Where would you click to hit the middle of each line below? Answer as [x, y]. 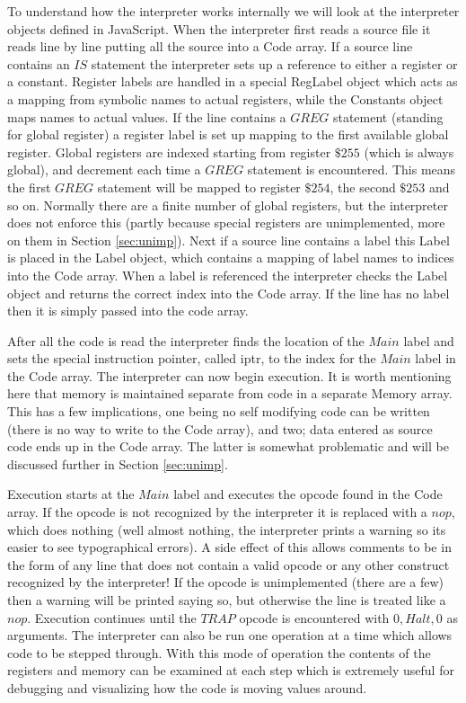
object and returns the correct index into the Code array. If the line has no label [229, 293]
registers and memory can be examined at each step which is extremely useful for [231, 670]
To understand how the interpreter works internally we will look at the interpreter [233, 11]
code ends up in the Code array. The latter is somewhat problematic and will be [228, 446]
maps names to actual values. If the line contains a [147, 116]
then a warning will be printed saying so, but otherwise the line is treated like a [227, 600]
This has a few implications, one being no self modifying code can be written [219, 411]
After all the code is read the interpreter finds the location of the [186, 340]
